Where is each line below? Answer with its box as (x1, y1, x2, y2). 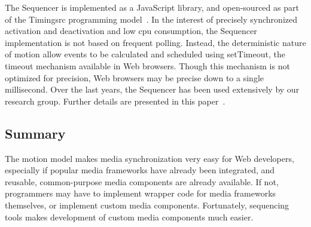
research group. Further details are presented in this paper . (5, 94, 225, 107)
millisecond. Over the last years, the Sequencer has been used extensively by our (5, 83, 300, 96)
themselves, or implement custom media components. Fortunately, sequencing (5, 198, 289, 211)
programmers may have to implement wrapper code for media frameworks (5, 187, 276, 200)
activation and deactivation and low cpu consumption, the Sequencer (5, 24, 257, 37)
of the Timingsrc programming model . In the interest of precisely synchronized (5, 13, 297, 25)
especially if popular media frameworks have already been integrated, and (5, 164, 275, 176)
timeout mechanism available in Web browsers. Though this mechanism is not (5, 59, 290, 72)
